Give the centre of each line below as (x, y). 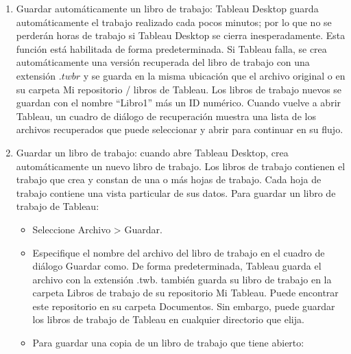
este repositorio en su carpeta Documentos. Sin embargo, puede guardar (184, 306)
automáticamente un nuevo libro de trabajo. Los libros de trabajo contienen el (181, 166)
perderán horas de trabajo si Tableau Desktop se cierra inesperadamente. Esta (181, 35)
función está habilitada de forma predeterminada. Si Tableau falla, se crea (171, 48)
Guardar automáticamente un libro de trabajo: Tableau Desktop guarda (167, 8)
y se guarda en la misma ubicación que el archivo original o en (214, 75)
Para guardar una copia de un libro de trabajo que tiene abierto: (168, 343)
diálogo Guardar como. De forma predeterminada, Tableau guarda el (177, 266)
